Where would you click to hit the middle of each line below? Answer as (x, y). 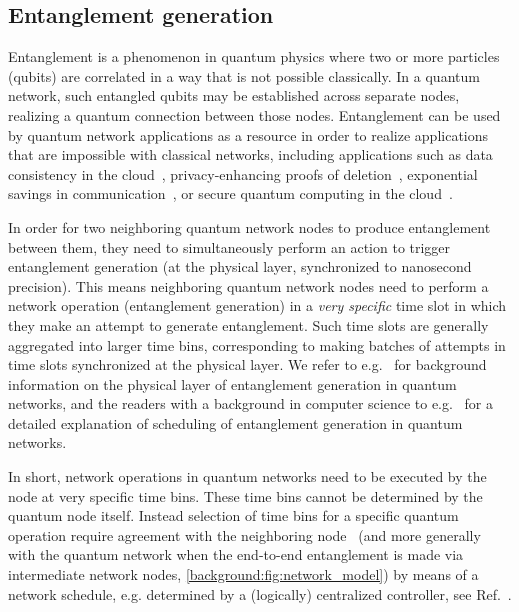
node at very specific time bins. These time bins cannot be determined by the (245, 495)
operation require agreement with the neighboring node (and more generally (244, 534)
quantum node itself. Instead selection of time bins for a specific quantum (233, 515)
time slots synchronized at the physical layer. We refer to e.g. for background (247, 364)
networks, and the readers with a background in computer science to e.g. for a (251, 403)
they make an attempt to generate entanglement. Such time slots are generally (248, 324)
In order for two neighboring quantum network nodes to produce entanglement (249, 226)
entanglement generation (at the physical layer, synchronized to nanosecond (240, 266)
